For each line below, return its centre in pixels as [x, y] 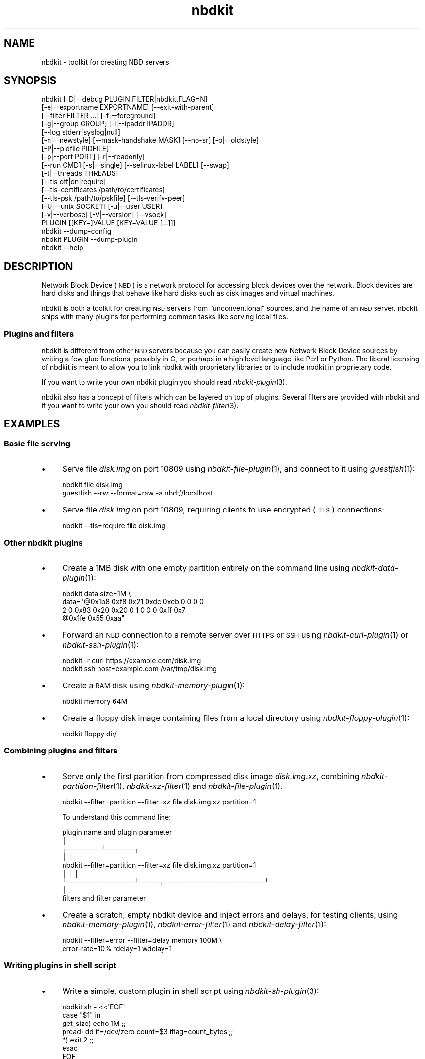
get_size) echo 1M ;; [94, 1023]
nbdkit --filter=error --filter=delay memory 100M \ [142, 940]
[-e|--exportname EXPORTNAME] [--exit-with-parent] [128, 107]
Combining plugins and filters [61, 751]
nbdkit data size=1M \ [97, 593]
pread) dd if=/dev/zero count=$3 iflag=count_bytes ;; [148, 1031]
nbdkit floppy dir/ [90, 734]
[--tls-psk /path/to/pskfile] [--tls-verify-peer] [113, 198]
